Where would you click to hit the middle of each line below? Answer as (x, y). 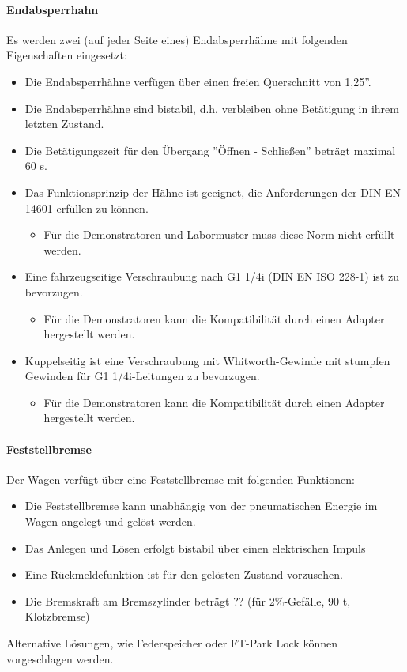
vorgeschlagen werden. (60, 658)
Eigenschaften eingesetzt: (67, 55)
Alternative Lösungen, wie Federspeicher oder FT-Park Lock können (172, 643)
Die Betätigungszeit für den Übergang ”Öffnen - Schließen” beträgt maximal (210, 150)
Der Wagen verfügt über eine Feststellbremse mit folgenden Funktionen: (181, 479)
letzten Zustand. (64, 124)
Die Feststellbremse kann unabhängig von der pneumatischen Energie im (201, 506)
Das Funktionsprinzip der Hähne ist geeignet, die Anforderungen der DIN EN (213, 192)
